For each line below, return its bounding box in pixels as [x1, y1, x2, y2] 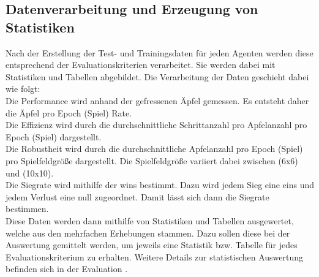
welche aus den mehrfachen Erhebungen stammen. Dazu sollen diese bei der [6, 226, 290, 239]
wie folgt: [6, 82, 40, 95]
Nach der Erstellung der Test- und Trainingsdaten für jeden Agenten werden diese [6, 46, 313, 59]
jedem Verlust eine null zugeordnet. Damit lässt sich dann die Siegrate [6, 190, 269, 203]
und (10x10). [6, 166, 54, 179]
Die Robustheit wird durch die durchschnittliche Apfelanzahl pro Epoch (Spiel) [6, 142, 303, 155]
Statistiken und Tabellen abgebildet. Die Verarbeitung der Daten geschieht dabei [6, 70, 309, 83]
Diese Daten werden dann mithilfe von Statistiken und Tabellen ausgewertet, [6, 214, 294, 227]
